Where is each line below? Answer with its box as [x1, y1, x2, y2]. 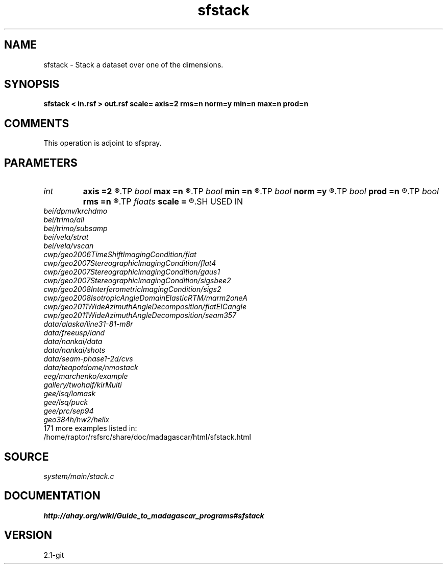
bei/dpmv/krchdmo [43, 207, 108, 216]
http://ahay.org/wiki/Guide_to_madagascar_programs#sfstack [43, 511, 264, 520]
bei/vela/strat [43, 233, 89, 242]
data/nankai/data [43, 337, 103, 346]
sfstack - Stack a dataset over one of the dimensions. [43, 60, 224, 69]
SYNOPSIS [4, 78, 60, 91]
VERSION [4, 529, 53, 542]
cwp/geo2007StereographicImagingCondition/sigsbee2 [43, 276, 231, 285]
